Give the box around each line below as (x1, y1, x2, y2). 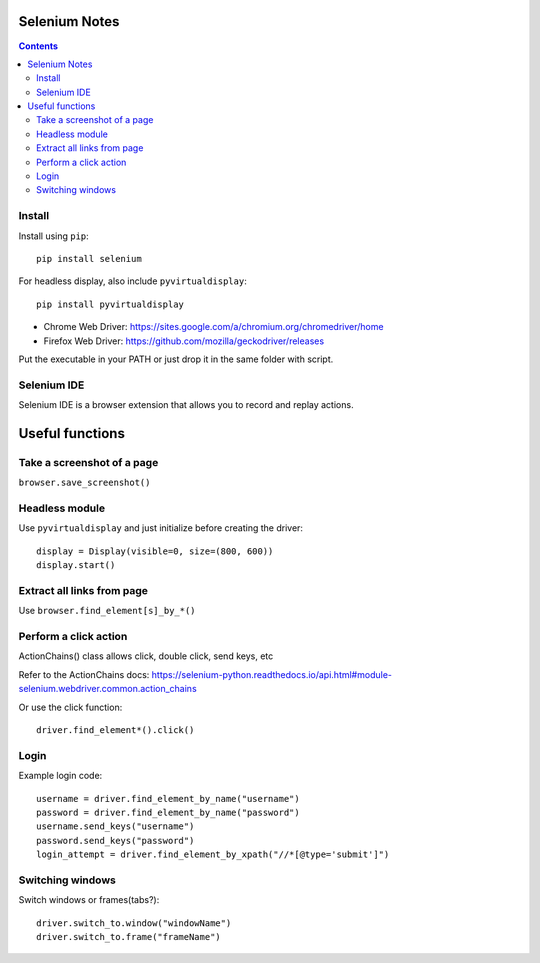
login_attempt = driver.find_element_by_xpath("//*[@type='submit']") (36, 849, 390, 860)
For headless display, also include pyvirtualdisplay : (18, 275, 247, 287)
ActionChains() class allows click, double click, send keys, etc (18, 650, 274, 662)
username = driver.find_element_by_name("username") (36, 793, 300, 804)
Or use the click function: (18, 701, 123, 713)
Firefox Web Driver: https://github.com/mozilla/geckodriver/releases (43, 335, 325, 347)
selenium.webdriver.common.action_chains (18, 683, 197, 695)
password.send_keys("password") (36, 835, 195, 846)
